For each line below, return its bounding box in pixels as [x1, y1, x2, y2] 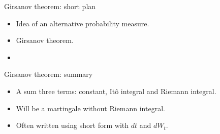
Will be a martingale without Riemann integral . [16, 103, 165, 113]
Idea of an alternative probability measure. [16, 18, 149, 28]
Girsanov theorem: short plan [4, 1, 96, 11]
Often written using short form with [16, 120, 129, 130]
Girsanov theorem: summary [4, 69, 93, 79]
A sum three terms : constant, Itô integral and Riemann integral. [16, 85, 216, 96]
